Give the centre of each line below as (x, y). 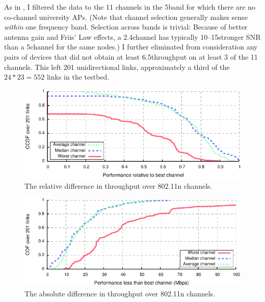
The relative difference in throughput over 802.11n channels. (118, 185)
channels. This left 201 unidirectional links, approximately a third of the (117, 67)
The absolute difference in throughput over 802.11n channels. (120, 293)
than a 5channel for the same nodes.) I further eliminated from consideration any (131, 47)
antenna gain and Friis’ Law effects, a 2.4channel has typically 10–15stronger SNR (132, 36)
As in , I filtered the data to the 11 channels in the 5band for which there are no (130, 7)
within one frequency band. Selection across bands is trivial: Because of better (126, 27)
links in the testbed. (78, 77)
